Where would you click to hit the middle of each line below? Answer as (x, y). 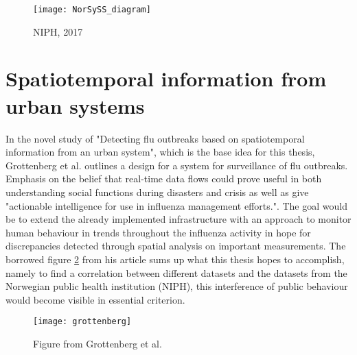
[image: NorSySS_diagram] (92, 10)
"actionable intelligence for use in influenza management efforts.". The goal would (176, 205)
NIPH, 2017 (58, 31)
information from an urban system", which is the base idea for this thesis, (160, 152)
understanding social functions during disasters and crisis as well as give (157, 192)
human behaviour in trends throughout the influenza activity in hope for (158, 232)
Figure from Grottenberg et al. (97, 343)
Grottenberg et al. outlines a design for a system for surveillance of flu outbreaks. (177, 165)
